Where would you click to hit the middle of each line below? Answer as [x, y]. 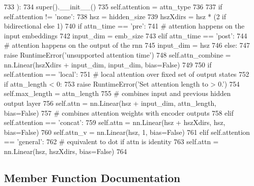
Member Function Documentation [92, 177]
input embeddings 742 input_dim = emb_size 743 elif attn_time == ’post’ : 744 [126, 35]
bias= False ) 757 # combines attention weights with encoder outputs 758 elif [119, 112]
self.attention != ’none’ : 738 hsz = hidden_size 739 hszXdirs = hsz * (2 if [115, 16]
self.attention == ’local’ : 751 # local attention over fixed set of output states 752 [127, 74]
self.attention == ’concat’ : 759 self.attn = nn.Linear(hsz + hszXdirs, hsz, [115, 122]
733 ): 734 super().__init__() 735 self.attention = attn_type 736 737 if [113, 6]
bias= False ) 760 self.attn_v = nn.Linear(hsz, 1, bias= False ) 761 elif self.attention [127, 132]
